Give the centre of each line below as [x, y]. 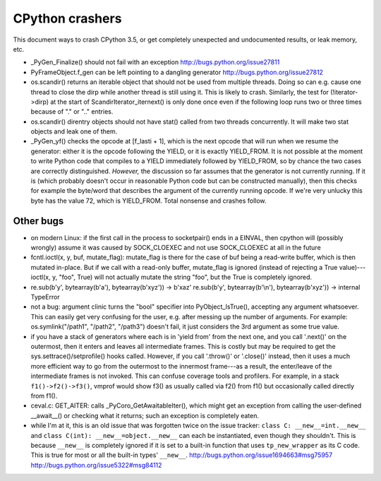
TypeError [45, 297]
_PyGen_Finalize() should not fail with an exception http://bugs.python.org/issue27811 [155, 62]
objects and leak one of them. [74, 131]
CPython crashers [67, 18]
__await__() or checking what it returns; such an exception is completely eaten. [145, 415]
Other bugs [38, 221]
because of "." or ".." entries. [72, 112]
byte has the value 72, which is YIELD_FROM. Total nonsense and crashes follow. [149, 201]
